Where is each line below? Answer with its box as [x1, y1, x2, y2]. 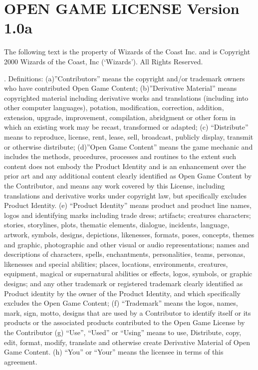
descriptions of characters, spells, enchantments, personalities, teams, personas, [4, 249, 246, 259]
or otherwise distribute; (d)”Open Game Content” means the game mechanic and [4, 141, 253, 152]
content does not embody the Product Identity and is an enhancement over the [4, 161, 246, 171]
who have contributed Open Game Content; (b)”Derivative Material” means [4, 83, 237, 93]
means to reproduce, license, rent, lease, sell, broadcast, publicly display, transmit [4, 132, 254, 142]
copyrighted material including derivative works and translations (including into [4, 92, 249, 103]
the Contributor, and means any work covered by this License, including [4, 181, 225, 191]
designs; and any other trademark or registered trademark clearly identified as [4, 278, 243, 288]
